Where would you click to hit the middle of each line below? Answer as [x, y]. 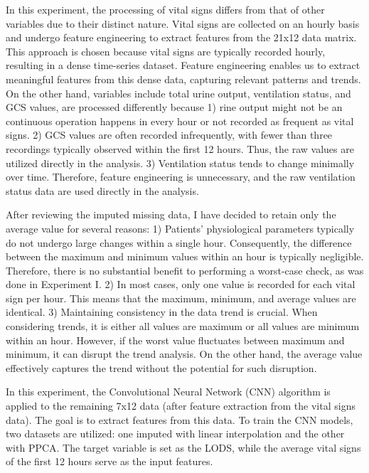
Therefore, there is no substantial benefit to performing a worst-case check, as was [185, 270]
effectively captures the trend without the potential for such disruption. [161, 367]
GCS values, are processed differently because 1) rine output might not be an [174, 107]
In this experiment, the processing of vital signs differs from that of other [165, 9]
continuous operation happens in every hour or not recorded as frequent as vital [180, 121]
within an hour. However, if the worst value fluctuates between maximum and [175, 340]
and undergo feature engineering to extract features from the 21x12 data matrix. [181, 37]
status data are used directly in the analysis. [102, 190]
